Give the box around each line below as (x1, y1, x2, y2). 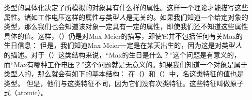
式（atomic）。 (4, 87, 48, 98)
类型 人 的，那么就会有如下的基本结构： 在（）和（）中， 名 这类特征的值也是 (4, 69, 244, 79)
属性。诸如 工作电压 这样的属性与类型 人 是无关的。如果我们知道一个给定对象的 (4, 12, 248, 22)
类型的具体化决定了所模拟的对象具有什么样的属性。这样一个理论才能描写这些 (4, 2, 248, 12)
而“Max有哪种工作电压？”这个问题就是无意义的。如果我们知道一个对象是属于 (4, 59, 248, 69)
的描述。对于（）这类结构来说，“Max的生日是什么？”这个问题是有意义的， (4, 49, 241, 59)
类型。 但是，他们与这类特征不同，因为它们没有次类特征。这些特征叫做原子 (4, 78, 244, 88)
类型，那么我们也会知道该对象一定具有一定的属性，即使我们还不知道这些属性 (4, 21, 248, 31)
